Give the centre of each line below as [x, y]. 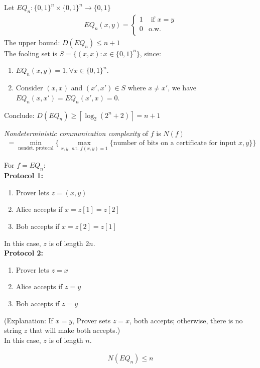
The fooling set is [31, 53]
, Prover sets [92, 320]
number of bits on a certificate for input [175, 143]
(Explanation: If [29, 320]
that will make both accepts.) [75, 330]
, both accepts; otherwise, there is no [186, 320]
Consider [29, 88]
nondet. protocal [36, 148]
